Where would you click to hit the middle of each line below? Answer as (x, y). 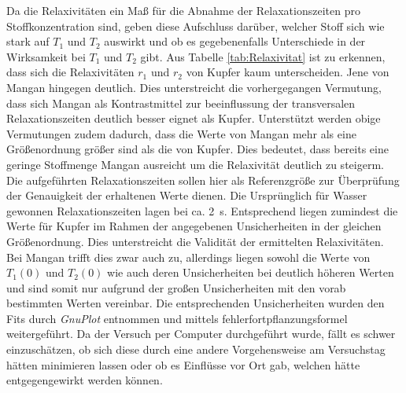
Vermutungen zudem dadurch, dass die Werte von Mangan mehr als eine (181, 133)
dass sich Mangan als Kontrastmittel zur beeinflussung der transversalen (181, 103)
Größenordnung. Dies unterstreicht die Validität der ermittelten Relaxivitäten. (195, 241)
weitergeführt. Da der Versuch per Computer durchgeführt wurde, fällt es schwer (201, 334)
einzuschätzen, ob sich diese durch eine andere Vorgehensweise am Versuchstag (196, 349)
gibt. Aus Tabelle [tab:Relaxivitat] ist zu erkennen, (263, 56)
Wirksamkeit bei (46, 56)
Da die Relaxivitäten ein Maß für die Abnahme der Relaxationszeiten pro (183, 10)
